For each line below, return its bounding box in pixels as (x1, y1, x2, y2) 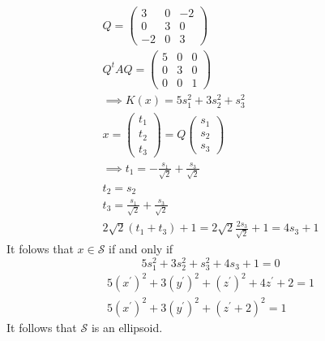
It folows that (6, 240, 74, 257)
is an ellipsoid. (91, 318, 163, 335)
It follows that (6, 318, 77, 335)
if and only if (109, 240, 173, 257)
